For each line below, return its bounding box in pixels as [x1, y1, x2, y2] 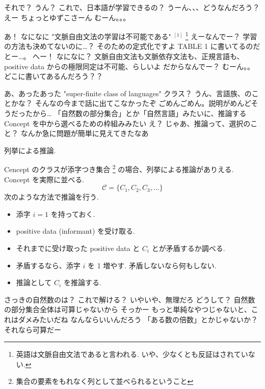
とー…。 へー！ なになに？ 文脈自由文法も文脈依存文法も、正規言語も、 [4, 51, 244, 62]
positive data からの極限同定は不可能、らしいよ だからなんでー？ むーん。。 [4, 61, 255, 71]
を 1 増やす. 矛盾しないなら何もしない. [87, 260, 217, 270]
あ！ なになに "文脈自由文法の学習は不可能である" [4, 31, 171, 41]
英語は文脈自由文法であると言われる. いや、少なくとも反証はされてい [16, 349, 248, 359]
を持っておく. [50, 208, 95, 219]
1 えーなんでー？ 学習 [185, 30, 257, 41]
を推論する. [63, 277, 101, 288]
